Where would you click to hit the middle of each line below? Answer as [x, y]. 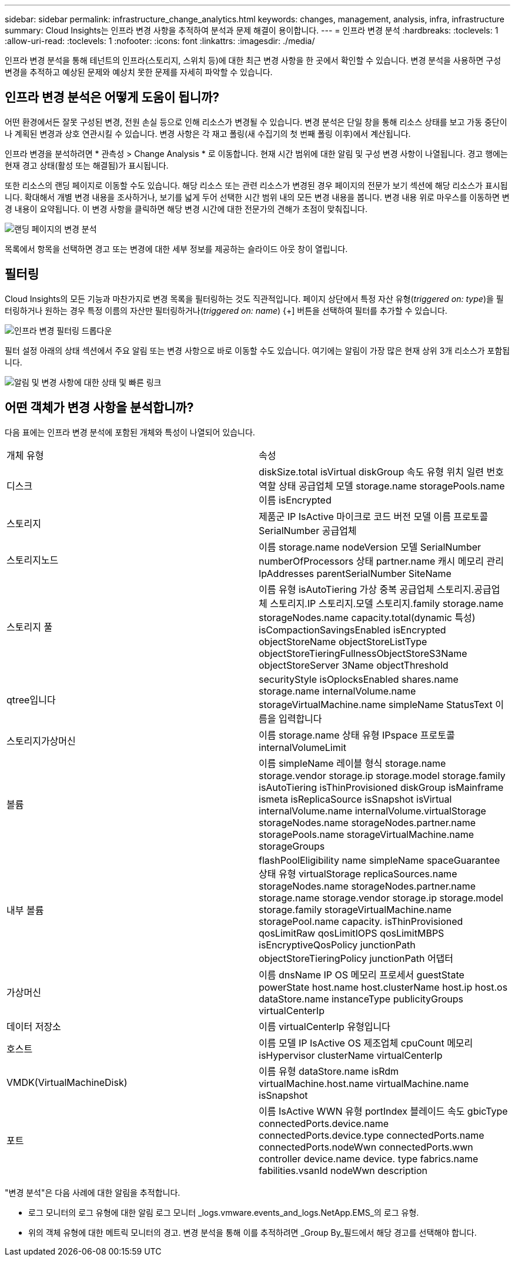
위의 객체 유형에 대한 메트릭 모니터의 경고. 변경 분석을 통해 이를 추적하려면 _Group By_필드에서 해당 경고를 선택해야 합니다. [253, 1232]
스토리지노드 [33, 560]
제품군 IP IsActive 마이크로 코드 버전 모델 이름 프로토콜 [374, 516]
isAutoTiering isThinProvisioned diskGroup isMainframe [381, 787]
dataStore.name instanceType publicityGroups [361, 999]
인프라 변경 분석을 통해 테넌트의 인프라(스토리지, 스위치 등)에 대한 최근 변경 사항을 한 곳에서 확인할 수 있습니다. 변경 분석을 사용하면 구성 [253, 60]
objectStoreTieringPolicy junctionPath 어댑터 [356, 958]
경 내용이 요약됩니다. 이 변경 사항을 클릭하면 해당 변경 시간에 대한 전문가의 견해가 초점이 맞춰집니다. [186, 209]
